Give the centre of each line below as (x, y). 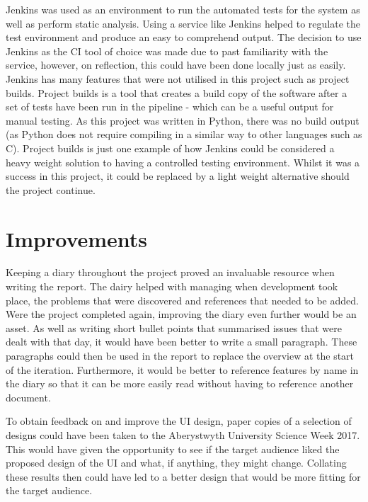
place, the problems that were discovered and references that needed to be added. (182, 300)
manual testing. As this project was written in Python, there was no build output (183, 120)
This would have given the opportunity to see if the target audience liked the (173, 449)
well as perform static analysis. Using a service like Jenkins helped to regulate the (183, 23)
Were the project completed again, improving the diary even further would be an (181, 314)
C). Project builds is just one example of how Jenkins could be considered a (170, 148)
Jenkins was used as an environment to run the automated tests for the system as (183, 9)
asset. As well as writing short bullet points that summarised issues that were (174, 327)
